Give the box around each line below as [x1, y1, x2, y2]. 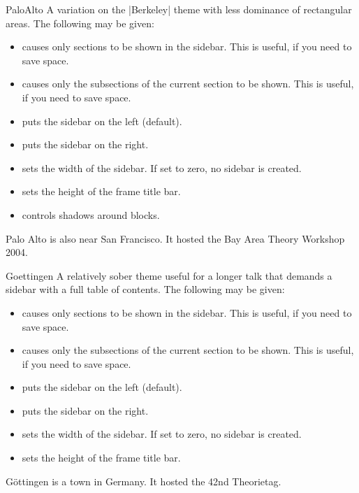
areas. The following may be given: [6, 15, 154, 30]
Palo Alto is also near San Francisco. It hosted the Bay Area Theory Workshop [6, 231, 345, 245]
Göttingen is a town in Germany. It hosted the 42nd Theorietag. [6, 473, 281, 488]
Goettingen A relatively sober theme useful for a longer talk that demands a [6, 268, 332, 283]
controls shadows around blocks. [22, 207, 160, 222]
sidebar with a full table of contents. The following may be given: [6, 282, 285, 296]
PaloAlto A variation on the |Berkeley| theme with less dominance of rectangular [6, 2, 352, 16]
